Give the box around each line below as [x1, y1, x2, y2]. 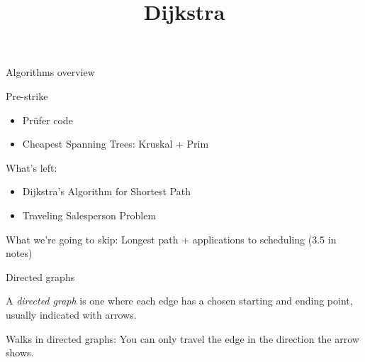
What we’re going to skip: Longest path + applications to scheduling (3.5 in [6, 231, 337, 246]
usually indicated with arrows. [6, 307, 137, 322]
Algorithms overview [6, 65, 95, 79]
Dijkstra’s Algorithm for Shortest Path [22, 184, 191, 199]
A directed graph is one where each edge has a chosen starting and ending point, [6, 293, 353, 308]
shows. [6, 345, 34, 360]
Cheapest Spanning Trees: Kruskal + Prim [22, 136, 209, 151]
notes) [6, 246, 33, 260]
